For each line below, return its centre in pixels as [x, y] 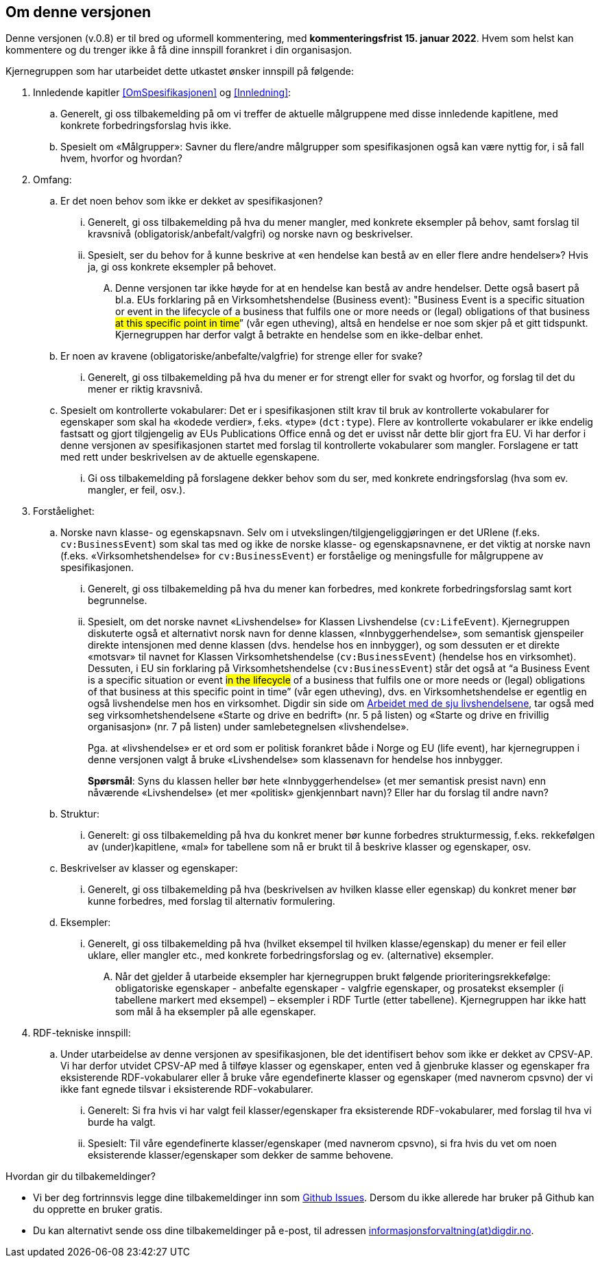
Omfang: [52, 180]
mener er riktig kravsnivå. [145, 389]
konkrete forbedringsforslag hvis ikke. [146, 126]
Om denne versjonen [78, 12]
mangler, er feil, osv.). [137, 490]
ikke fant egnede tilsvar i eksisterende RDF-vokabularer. [187, 1089]
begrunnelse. [118, 601]
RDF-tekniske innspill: [82, 1033]
